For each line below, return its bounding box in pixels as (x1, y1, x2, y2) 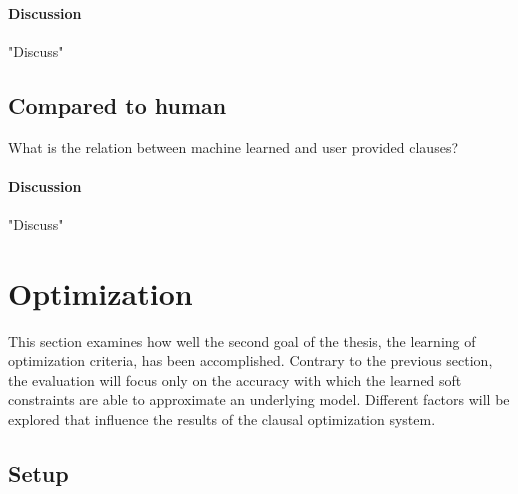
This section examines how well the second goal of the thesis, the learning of (8, 330, 476, 351)
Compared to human (8, 89, 227, 120)
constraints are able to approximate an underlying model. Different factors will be (8, 389, 510, 410)
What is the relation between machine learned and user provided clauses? (8, 136, 459, 157)
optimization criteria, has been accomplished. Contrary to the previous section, (8, 350, 493, 371)
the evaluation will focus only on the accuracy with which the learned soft (8, 369, 462, 390)
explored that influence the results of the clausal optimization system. (8, 409, 436, 430)
